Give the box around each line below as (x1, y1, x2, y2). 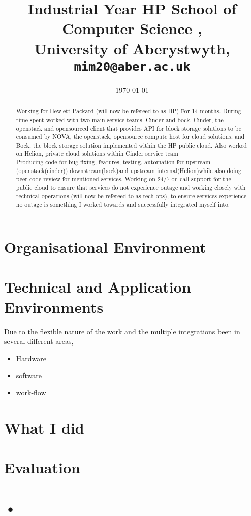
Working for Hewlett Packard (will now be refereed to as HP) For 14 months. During (16, 107, 241, 116)
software (16, 370, 42, 381)
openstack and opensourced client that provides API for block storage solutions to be (16, 124, 242, 132)
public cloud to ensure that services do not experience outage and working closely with (16, 183, 246, 192)
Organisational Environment (4, 237, 206, 257)
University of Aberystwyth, (34, 38, 230, 59)
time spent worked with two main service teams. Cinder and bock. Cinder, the (16, 115, 224, 124)
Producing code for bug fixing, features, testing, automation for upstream (16, 158, 211, 166)
